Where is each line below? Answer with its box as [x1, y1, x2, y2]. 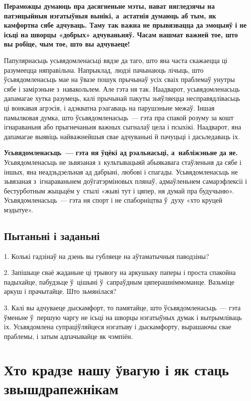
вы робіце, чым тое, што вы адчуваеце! [4, 39, 130, 49]
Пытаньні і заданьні [4, 228, 100, 243]
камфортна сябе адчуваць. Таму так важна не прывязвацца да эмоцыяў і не [4, 20, 247, 30]
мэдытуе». [4, 204, 33, 214]
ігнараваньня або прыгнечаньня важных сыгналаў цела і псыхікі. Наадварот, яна [4, 122, 241, 132]
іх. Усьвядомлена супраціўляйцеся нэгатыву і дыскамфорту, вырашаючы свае [4, 321, 231, 332]
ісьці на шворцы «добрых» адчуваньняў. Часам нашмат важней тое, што [4, 29, 238, 39]
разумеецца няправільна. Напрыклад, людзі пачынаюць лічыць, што [4, 64, 204, 75]
